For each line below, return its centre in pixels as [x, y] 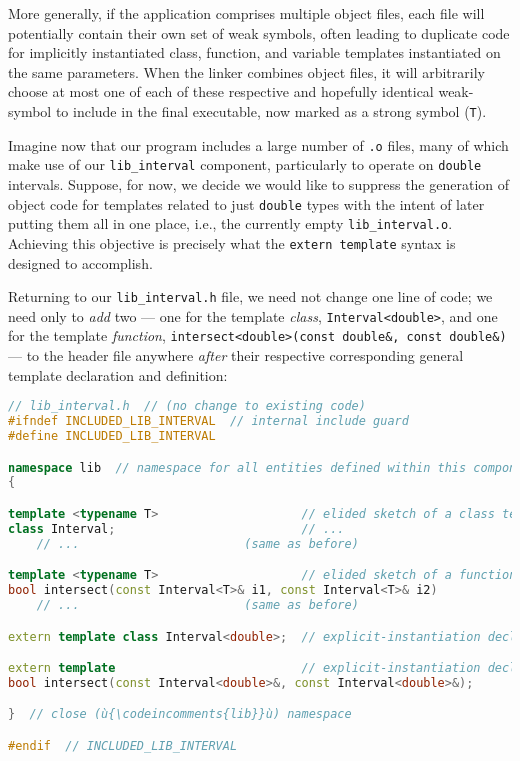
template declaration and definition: [118, 374]
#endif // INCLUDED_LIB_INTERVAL [123, 745]
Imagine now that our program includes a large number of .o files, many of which [258, 144]
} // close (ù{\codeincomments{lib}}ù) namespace [180, 714]
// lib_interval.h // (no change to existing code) [187, 406]
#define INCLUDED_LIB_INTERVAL [112, 436]
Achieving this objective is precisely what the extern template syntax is [232, 242]
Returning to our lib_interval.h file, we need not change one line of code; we [250, 296]
